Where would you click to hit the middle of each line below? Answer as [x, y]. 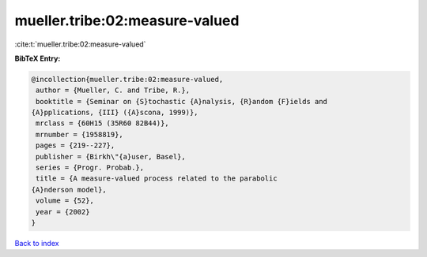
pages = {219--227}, [76, 145]
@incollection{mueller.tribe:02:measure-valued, [127, 79]
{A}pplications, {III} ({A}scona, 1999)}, [115, 113]
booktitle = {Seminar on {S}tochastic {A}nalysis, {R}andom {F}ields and [182, 101]
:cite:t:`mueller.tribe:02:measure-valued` [80, 44]
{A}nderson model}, [69, 190]
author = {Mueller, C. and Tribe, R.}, [113, 90]
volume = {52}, [65, 201]
